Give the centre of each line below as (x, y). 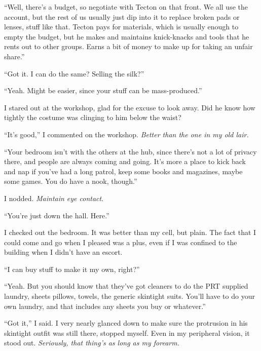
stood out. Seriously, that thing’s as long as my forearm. (92, 343)
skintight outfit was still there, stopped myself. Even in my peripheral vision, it (127, 333)
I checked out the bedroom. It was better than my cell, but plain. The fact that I (130, 232)
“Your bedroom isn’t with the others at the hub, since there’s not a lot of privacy (130, 151)
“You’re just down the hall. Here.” (57, 215)
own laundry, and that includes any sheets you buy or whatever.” (105, 306)
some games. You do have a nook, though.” (71, 181)
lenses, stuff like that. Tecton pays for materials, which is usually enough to (121, 27)
